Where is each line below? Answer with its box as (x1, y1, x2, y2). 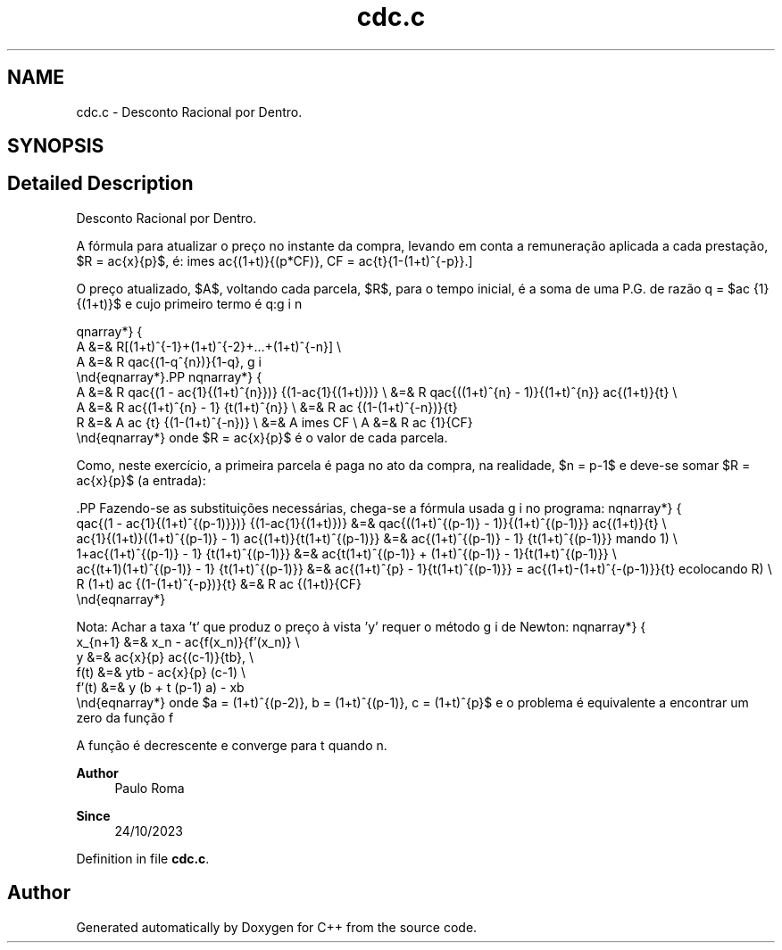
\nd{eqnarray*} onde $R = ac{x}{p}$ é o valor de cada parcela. (76, 429, 448, 445)
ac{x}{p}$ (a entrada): (76, 472, 206, 488)
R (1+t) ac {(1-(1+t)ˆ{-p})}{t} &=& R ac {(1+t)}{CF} (76, 575, 362, 591)
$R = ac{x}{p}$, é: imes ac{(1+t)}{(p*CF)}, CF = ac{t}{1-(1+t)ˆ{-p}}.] (76, 252, 473, 268)
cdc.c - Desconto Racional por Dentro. (76, 103, 303, 120)
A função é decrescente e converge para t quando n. (76, 737, 387, 753)
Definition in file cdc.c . (76, 850, 210, 866)
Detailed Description (7, 172, 194, 195)
